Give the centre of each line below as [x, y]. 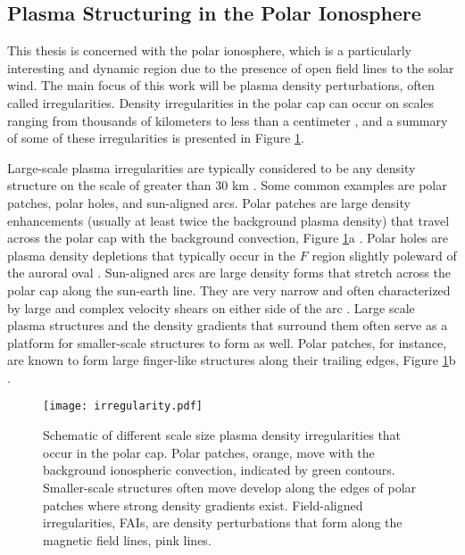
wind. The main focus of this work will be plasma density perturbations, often [221, 85]
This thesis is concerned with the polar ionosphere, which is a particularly [209, 50]
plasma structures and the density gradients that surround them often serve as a [228, 325]
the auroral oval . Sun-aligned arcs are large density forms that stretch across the [229, 273]
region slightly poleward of [384, 255]
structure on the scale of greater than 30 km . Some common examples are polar [227, 185]
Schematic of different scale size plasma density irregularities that [222, 435]
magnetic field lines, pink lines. [127, 539]
